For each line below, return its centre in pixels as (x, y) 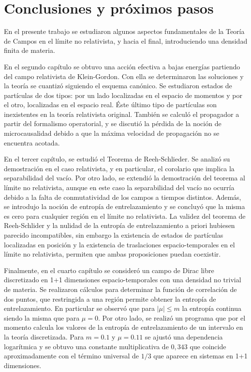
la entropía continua (212, 308)
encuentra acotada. (32, 142)
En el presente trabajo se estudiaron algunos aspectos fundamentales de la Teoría (124, 31)
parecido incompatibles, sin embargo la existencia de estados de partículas (114, 235)
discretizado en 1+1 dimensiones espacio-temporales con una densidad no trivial (123, 280)
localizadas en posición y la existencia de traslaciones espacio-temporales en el (119, 244)
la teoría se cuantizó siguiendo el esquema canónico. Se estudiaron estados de (118, 86)
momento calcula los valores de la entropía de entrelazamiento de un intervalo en (124, 327)
